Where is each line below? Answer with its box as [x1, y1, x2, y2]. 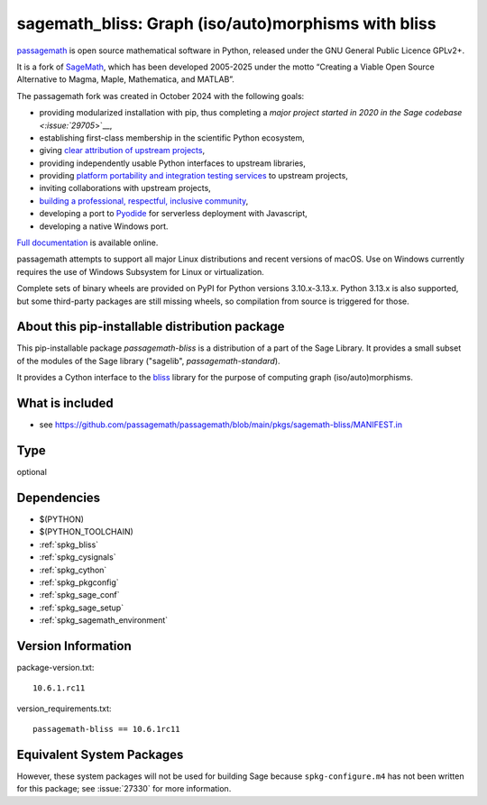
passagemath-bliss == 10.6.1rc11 [32, 724, 180, 735]
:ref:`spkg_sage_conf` [39, 590, 121, 600]
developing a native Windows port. [39, 221, 169, 232]
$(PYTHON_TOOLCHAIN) [39, 526, 134, 537]
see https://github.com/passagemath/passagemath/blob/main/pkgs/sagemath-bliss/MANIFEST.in [39, 419, 403, 430]
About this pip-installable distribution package [16, 319, 285, 334]
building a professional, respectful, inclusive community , [39, 195, 249, 206]
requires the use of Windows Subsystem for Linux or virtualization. [16, 266, 265, 277]
